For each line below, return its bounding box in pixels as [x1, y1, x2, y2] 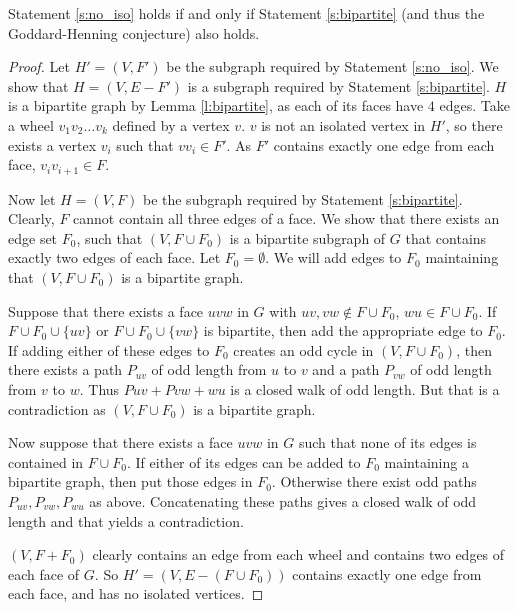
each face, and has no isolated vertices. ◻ [8, 583, 264, 604]
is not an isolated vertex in [261, 114, 426, 135]
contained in [8, 451, 84, 472]
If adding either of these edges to [8, 339, 210, 360]
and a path [312, 359, 380, 380]
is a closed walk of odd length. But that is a [230, 378, 500, 399]
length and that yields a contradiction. [8, 510, 244, 531]
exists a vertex [8, 134, 97, 155]
